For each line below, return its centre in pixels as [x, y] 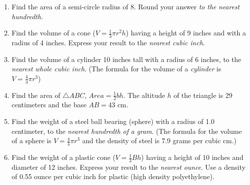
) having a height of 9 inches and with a [186, 33]
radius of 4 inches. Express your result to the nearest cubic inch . [108, 43]
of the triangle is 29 [203, 95]
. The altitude [144, 95]
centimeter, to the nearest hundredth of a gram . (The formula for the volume [127, 131]
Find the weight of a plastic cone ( [63, 157]
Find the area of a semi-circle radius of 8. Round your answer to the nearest [125, 6]
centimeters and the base [49, 105]
